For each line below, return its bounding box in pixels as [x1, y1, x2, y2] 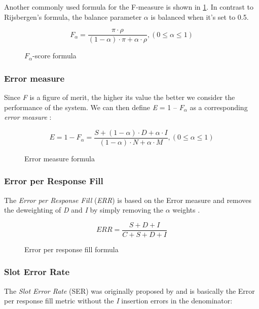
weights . [172, 204, 200, 215]
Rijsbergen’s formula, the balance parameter [4, 11, 142, 22]
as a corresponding [190, 101, 248, 112]
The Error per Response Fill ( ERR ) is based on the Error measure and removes [4, 194, 252, 205]
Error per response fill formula [24, 244, 119, 254]
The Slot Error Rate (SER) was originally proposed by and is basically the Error [4, 285, 255, 296]
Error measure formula [24, 153, 95, 163]
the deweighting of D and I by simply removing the [4, 204, 164, 215]
